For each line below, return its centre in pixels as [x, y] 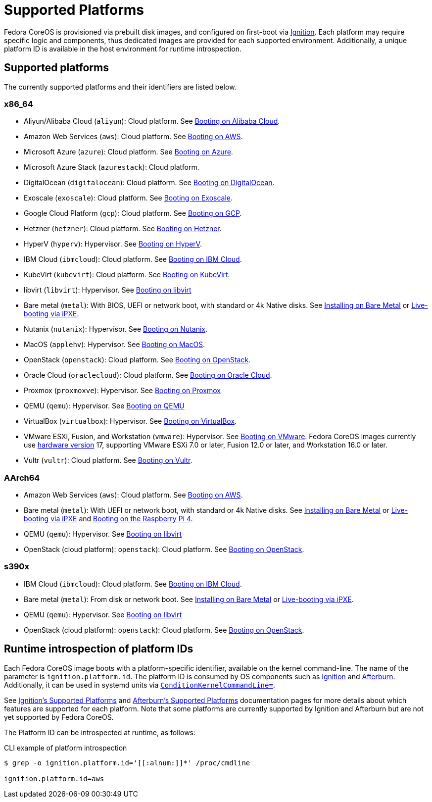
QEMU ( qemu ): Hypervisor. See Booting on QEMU [104, 406]
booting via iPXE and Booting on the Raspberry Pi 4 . [108, 519]
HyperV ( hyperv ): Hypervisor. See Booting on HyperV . [113, 244]
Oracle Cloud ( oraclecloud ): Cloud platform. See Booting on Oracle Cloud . [148, 375]
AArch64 [22, 477]
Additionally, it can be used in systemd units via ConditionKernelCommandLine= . [140, 685]
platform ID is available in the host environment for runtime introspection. [123, 49]
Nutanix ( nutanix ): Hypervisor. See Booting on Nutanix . [116, 329]
